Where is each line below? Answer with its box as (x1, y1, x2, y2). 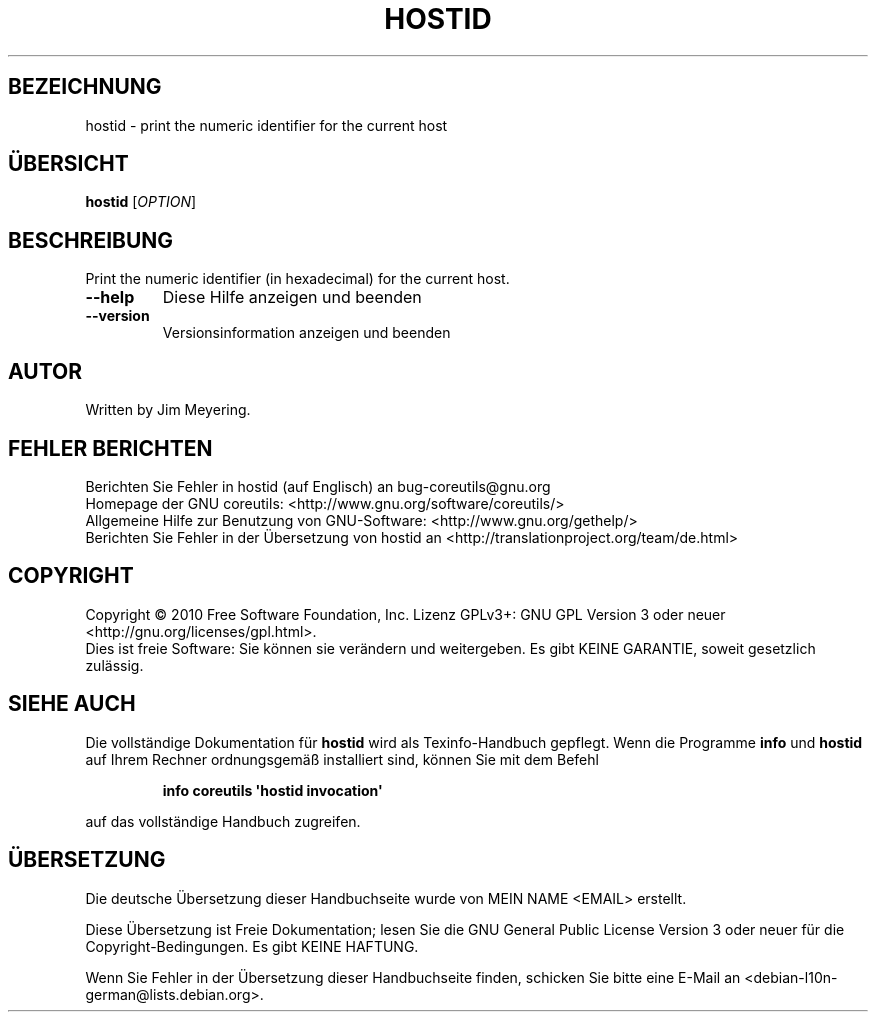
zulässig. (85, 656, 144, 674)
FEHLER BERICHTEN (8, 435, 213, 461)
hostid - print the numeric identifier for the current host (85, 116, 448, 134)
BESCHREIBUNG (8, 227, 174, 253)
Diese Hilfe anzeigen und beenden (162, 287, 422, 308)
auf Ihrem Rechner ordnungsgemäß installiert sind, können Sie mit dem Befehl (85, 750, 599, 768)
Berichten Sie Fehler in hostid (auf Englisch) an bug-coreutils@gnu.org (85, 477, 551, 495)
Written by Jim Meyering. (85, 401, 251, 419)
